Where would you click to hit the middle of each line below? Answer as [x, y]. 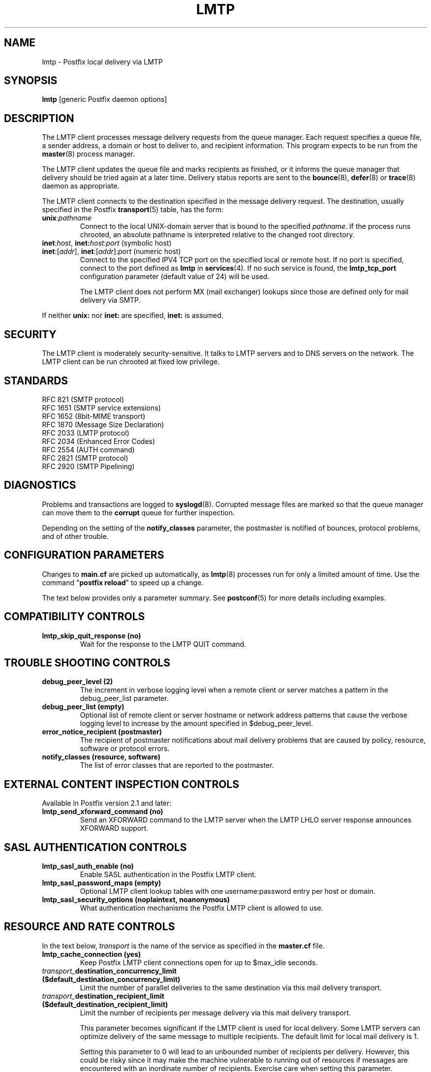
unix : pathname [67, 218]
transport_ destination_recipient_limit [103, 996]
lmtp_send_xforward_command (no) [103, 812]
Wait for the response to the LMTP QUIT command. [163, 644]
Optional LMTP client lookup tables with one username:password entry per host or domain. [228, 891]
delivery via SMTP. [110, 300]
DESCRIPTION [39, 118]
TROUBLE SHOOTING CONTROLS [87, 662]
